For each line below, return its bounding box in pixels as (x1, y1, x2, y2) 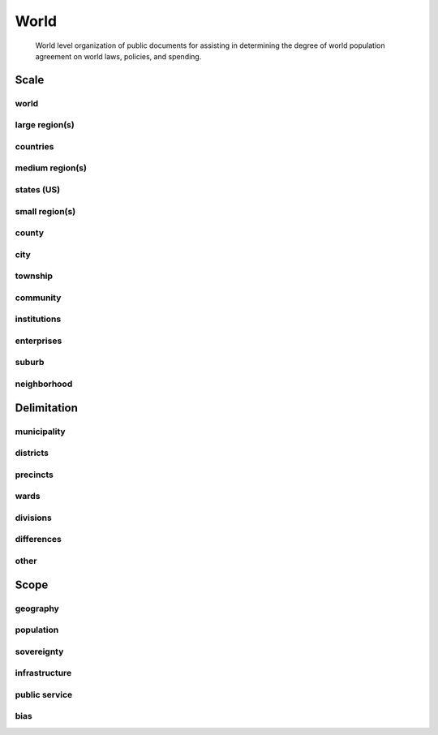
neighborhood (15, 378, 73, 389)
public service (15, 689, 73, 700)
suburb (15, 357, 45, 368)
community (15, 292, 62, 303)
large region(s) (15, 119, 75, 131)
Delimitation (15, 401, 79, 415)
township (15, 270, 53, 282)
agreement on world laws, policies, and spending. (35, 51, 202, 61)
